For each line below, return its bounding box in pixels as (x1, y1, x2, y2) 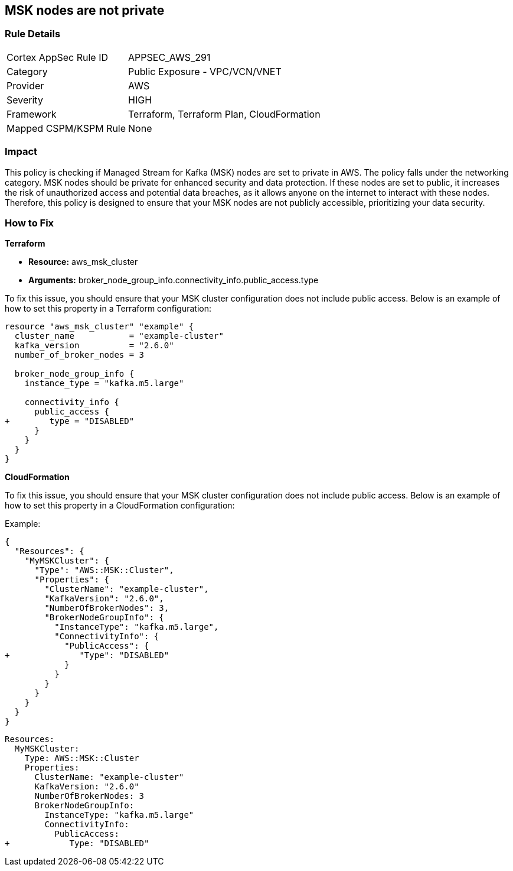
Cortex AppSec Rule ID (6, 51, 109, 63)
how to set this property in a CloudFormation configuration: (5, 500, 235, 511)
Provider (6, 79, 44, 92)
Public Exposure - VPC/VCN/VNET (128, 65, 282, 77)
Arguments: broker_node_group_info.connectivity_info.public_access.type (28, 275, 319, 286)
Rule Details (5, 28, 61, 40)
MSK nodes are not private (5, 3, 165, 18)
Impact (5, 145, 38, 158)
